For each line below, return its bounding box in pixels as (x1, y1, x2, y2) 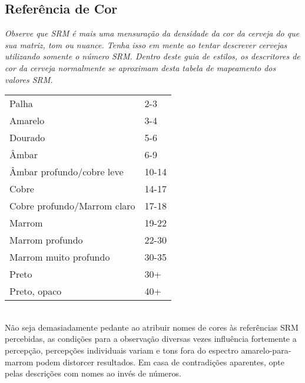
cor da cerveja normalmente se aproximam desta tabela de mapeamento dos (5, 61, 276, 74)
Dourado (9, 131, 45, 145)
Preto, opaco (9, 284, 62, 298)
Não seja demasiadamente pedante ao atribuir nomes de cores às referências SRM (5, 321, 299, 333)
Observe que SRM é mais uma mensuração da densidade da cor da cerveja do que (5, 27, 300, 39)
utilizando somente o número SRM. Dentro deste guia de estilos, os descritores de (5, 50, 300, 62)
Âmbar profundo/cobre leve (9, 165, 124, 179)
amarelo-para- (241, 344, 291, 356)
